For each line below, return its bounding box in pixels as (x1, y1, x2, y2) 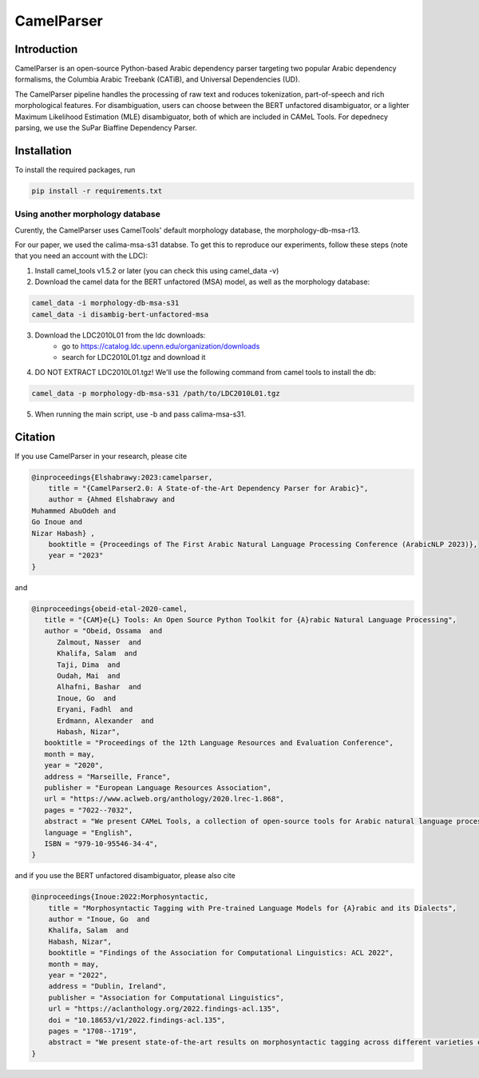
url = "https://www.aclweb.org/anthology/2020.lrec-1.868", (44, 794, 285, 804)
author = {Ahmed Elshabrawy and (48, 495, 176, 504)
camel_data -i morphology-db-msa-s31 (31, 298, 180, 308)
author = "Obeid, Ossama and (44, 626, 163, 636)
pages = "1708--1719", (48, 1026, 137, 1036)
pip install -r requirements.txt (31, 186, 163, 195)
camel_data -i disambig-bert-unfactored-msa (31, 309, 209, 319)
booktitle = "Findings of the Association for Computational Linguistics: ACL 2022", (48, 948, 394, 957)
